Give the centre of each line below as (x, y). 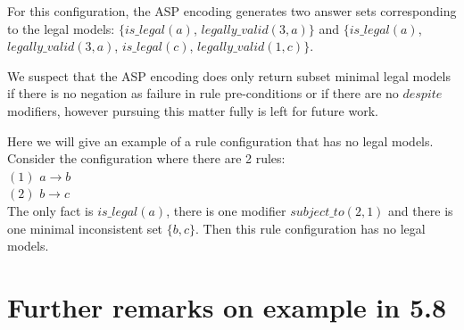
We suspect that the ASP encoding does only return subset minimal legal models (229, 75)
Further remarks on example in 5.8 (227, 306)
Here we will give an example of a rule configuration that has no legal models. (220, 140)
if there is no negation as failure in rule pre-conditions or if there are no (203, 93)
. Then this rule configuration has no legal (311, 228)
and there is (421, 210)
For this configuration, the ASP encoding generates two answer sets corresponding (232, 11)
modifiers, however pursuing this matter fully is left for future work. (193, 110)
